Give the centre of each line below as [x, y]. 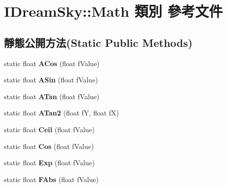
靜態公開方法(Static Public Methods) [98, 42]
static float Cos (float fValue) [49, 146]
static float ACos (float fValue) [52, 63]
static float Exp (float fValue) [50, 163]
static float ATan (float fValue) [52, 96]
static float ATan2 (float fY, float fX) [62, 113]
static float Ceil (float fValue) [49, 129]
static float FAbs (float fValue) [51, 179]
